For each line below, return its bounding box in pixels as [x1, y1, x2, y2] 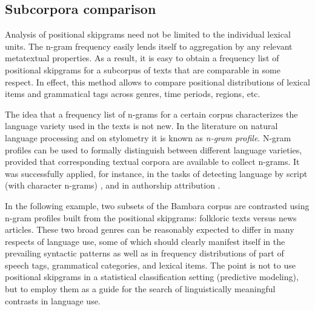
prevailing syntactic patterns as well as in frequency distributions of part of [5, 247, 284, 259]
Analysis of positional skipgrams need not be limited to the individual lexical [5, 28, 291, 41]
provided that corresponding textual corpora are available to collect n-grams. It [5, 155, 300, 168]
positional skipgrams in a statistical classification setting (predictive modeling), [5, 270, 299, 283]
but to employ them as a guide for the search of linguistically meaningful [5, 283, 276, 295]
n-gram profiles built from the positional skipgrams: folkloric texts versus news [5, 211, 297, 224]
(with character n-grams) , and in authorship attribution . [5, 179, 220, 192]
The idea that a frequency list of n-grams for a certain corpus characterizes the [5, 107, 298, 120]
